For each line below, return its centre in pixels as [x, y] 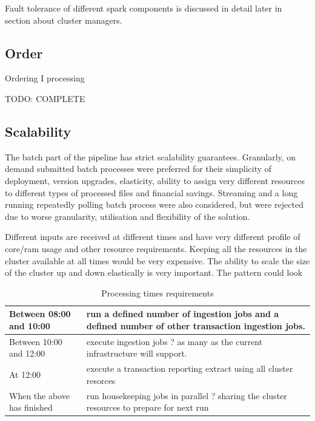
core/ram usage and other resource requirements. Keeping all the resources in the [156, 248]
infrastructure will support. [137, 353]
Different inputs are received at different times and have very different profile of [153, 237]
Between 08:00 [40, 314]
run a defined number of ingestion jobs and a [183, 314]
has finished [31, 407]
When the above [39, 395]
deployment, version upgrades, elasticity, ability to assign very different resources [155, 180]
